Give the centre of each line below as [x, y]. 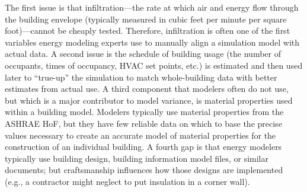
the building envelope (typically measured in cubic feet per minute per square [146, 19]
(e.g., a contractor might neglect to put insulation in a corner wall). [127, 181]
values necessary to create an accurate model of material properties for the [140, 135]
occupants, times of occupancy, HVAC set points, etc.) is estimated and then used [154, 65]
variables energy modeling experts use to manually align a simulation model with [152, 42]
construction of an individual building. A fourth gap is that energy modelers [143, 147]
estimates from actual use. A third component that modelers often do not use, [147, 89]
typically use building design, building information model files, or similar [137, 158]
